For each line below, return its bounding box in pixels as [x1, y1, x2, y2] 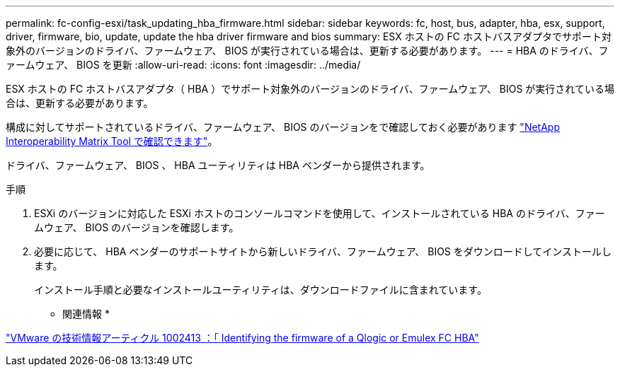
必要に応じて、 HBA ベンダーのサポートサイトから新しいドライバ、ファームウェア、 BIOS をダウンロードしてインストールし [34, 245, 612, 257]
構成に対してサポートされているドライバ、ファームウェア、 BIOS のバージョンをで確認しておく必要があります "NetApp [6, 121, 560, 133]
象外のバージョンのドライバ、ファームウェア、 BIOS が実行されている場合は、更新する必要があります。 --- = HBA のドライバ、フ [6, 45, 609, 57]
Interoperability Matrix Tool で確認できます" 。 [6, 135, 218, 147]
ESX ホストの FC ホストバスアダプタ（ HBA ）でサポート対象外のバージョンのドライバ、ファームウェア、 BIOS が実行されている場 [6, 83, 614, 95]
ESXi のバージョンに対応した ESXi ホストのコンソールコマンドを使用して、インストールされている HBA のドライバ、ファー [34, 207, 605, 219]
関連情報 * [62, 308, 110, 320]
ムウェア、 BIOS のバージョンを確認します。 [34, 221, 239, 233]
